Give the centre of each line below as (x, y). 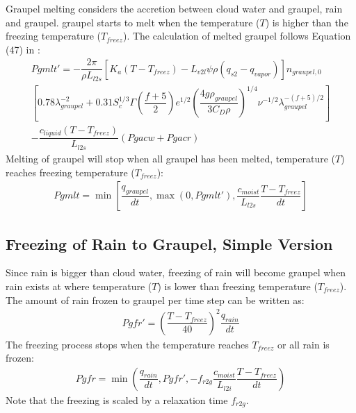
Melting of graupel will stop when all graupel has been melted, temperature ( (170, 158)
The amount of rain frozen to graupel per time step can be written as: (155, 300)
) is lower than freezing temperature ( (237, 286)
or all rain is (304, 344)
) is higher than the (307, 22)
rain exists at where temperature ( (79, 286)
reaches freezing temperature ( (70, 172)
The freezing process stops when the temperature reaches (127, 344)
